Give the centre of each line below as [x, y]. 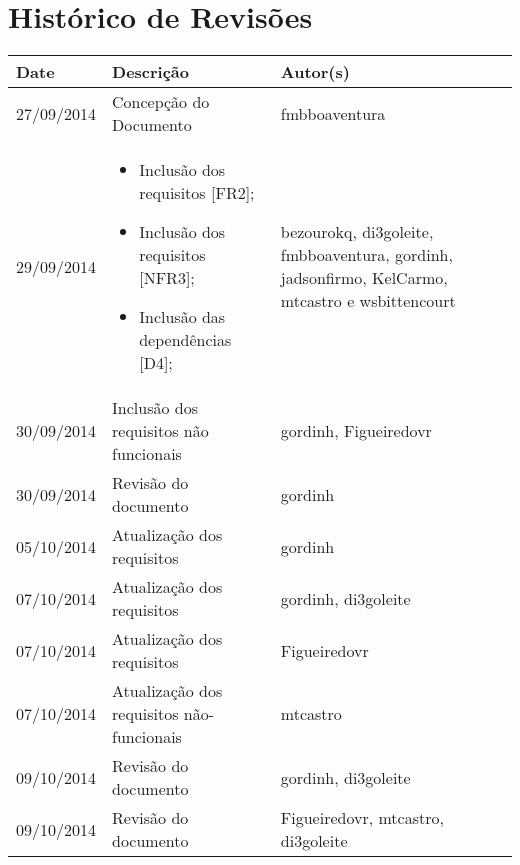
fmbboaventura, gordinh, [366, 255]
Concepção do [161, 102]
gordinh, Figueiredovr [356, 431]
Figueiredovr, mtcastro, [362, 818]
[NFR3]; [167, 278]
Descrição [151, 72]
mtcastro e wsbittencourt [368, 301]
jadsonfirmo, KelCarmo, [364, 278]
